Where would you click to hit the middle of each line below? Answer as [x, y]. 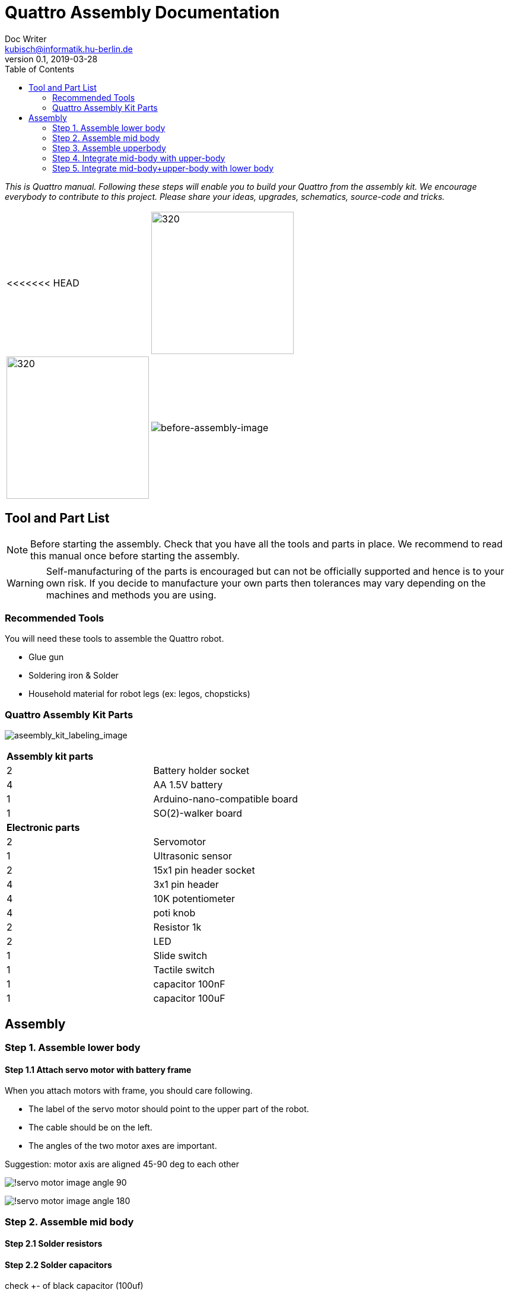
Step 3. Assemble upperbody [109, 148]
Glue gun [46, 657]
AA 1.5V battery [188, 785]
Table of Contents [40, 69]
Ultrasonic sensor [193, 856]
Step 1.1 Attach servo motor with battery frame [98, 1069]
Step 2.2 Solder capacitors [58, 1265]
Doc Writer [26, 39]
